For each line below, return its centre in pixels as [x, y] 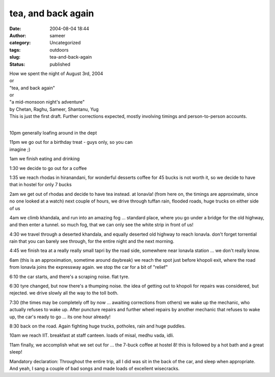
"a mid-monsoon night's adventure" [47, 102]
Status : [17, 64]
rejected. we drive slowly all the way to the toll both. [64, 293]
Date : [15, 29]
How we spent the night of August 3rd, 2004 [56, 73]
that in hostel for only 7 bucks [40, 185]
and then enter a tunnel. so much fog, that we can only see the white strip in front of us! [101, 225]
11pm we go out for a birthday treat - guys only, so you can [71, 142]
